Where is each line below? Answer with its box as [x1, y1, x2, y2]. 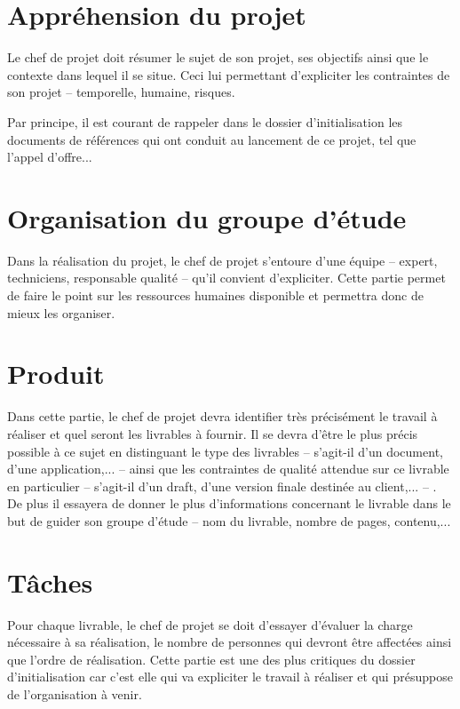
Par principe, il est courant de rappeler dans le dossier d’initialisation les [7, 112, 403, 131]
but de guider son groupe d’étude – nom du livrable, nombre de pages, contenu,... [7, 511, 451, 530]
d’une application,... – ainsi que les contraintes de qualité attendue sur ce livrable [7, 459, 449, 478]
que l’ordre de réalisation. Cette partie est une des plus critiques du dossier [7, 649, 416, 668]
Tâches [7, 563, 93, 600]
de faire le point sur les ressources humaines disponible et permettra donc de [7, 286, 424, 304]
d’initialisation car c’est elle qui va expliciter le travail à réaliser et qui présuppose [7, 667, 453, 686]
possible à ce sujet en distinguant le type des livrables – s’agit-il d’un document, [7, 442, 443, 460]
